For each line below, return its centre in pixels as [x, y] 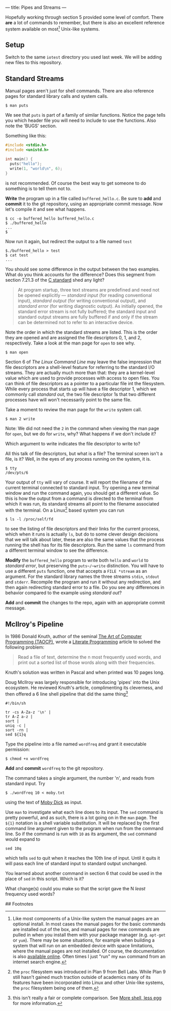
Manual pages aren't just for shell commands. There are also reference [80, 91]
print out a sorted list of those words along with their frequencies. [87, 662]
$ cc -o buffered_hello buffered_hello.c [50, 219]
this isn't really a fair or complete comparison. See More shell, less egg [87, 998]
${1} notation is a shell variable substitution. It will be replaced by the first [82, 823]
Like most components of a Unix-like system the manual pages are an [86, 918]
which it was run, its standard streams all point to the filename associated [82, 503]
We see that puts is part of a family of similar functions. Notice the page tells [85, 115]
